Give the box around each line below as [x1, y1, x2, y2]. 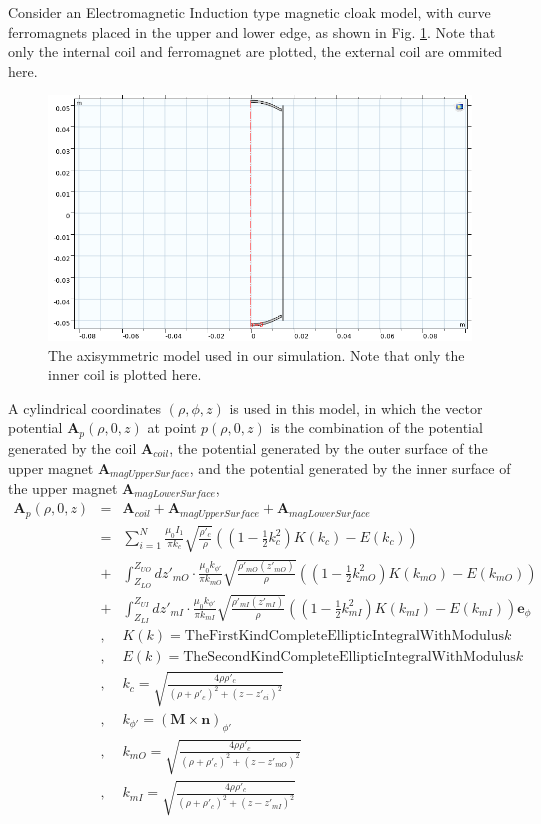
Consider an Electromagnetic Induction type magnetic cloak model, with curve [8, 2, 491, 22]
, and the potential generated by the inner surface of [189, 457, 511, 478]
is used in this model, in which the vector [229, 397, 483, 418]
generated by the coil [8, 437, 137, 458]
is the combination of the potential [270, 417, 483, 438]
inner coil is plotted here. [48, 364, 202, 385]
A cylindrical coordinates [8, 397, 162, 418]
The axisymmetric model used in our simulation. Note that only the [48, 344, 465, 365]
